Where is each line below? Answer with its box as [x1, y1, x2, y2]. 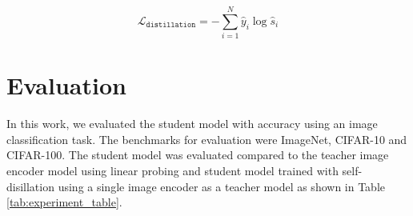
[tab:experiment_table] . [6, 194, 122, 210]
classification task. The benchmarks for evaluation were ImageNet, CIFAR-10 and [6, 130, 407, 147]
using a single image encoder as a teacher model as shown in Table [58, 178, 386, 194]
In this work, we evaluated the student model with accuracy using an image [6, 115, 378, 132]
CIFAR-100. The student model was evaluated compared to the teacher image [6, 146, 389, 163]
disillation [6, 178, 54, 194]
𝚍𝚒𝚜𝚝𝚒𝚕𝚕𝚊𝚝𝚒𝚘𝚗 [146, 21, 196, 30]
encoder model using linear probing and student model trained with [6, 162, 339, 179]
